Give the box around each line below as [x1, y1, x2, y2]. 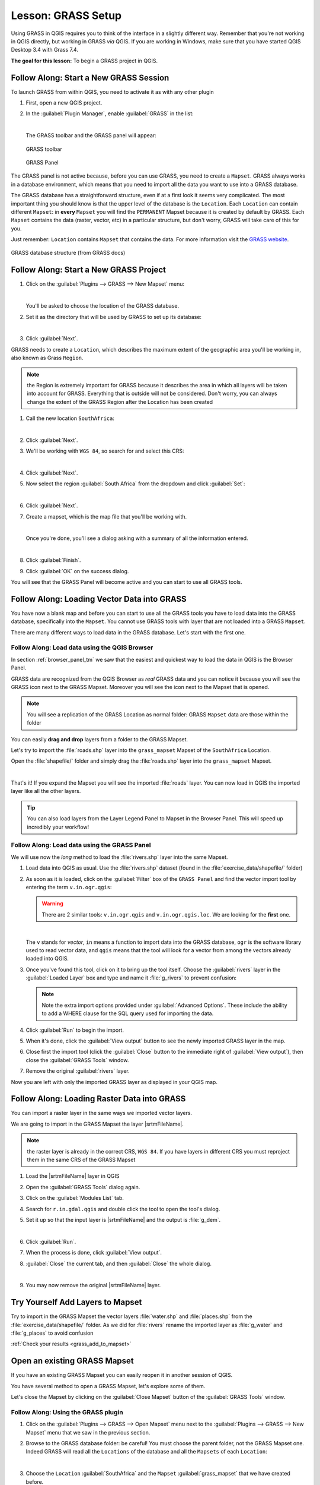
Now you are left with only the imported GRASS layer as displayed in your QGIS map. [11, 1078, 217, 1085]
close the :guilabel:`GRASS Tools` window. [25, 1056, 129, 1063]
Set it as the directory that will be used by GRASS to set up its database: [25, 313, 201, 320]
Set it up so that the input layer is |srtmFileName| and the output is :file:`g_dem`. [25, 1217, 221, 1223]
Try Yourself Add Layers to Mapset [11, 1297, 142, 1307]
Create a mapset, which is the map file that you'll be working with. [25, 513, 187, 520]
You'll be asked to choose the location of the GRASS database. [25, 302, 180, 309]
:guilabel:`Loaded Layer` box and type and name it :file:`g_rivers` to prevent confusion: [25, 974, 237, 981]
